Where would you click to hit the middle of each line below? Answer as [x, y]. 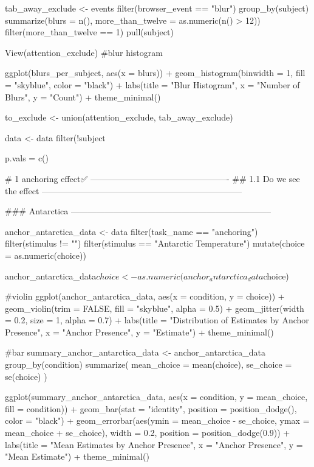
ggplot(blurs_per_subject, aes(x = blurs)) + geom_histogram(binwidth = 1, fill [155, 73]
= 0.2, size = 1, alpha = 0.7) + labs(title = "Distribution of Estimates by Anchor [157, 320]
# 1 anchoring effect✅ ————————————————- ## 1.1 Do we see [152, 178]
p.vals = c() [27, 158]
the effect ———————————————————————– [124, 190]
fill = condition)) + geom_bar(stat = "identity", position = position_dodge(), [151, 408]
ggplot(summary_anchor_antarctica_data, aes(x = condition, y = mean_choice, [156, 397]
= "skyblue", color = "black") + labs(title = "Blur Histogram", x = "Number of [152, 84]
